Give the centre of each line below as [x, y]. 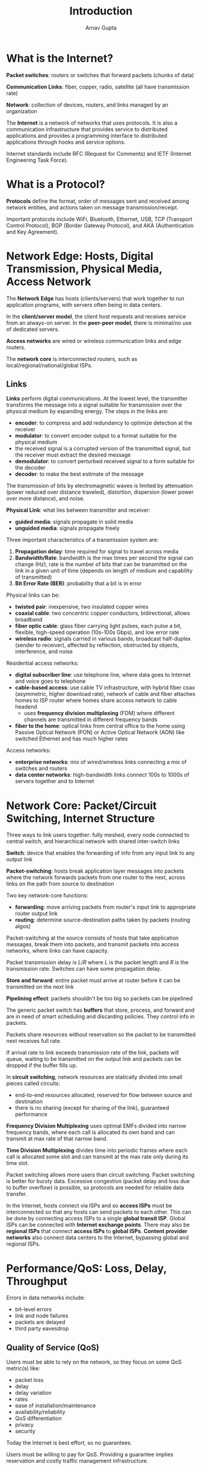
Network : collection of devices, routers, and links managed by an [87, 105]
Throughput [37, 1281]
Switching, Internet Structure [81, 818]
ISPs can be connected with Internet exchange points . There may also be [98, 1225]
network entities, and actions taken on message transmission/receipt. [92, 207]
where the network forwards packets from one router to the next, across [96, 878]
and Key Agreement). [32, 232]
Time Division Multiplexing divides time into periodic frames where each [97, 1151]
